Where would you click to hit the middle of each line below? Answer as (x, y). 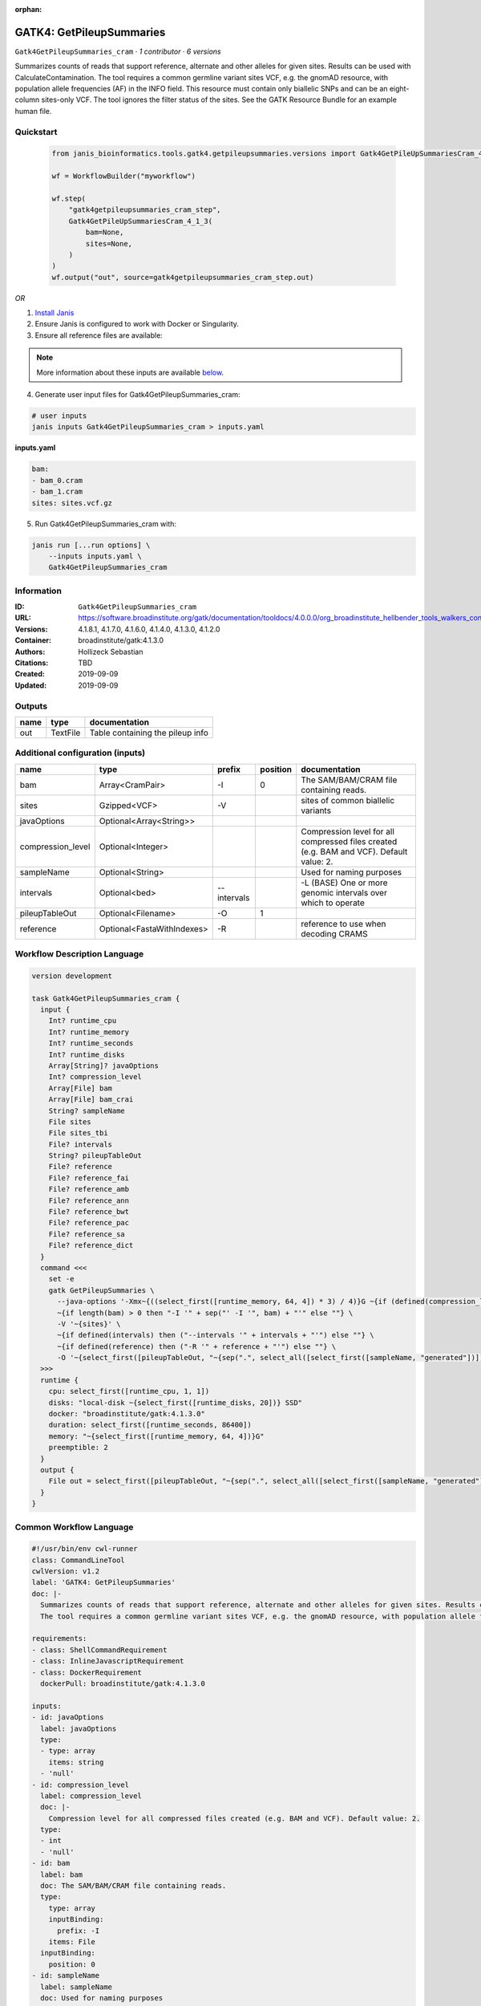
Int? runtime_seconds (91, 1044)
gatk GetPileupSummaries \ (102, 1290)
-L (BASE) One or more (344, 883)
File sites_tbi (78, 1133)
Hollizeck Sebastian (111, 652)
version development (72, 976)
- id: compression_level (81, 1785)
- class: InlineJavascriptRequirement (108, 1661)
